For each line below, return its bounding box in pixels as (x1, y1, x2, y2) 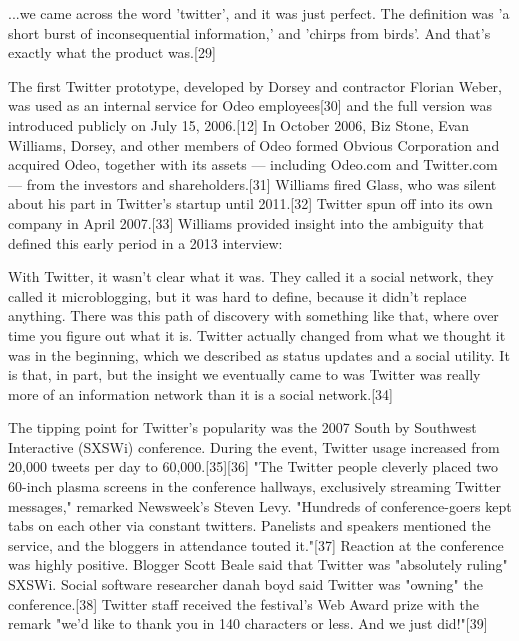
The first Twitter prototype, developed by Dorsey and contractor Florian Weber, (8, 75, 503, 96)
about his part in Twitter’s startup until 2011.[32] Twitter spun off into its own (8, 193, 493, 214)
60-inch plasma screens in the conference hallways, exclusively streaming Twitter (8, 476, 501, 497)
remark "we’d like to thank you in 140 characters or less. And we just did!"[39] (8, 613, 488, 634)
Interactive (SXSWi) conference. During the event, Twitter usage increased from (8, 436, 500, 457)
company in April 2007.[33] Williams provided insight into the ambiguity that (8, 212, 484, 233)
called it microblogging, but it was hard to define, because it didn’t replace (8, 285, 467, 306)
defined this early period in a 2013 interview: (8, 232, 283, 253)
